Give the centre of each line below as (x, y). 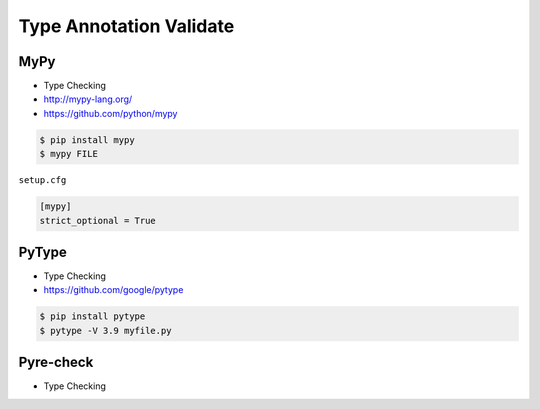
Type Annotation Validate (126, 26)
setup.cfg (42, 180)
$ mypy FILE (69, 154)
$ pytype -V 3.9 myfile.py (105, 330)
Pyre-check (56, 362)
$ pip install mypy (87, 139)
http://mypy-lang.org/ (88, 99)
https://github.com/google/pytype (113, 290)
